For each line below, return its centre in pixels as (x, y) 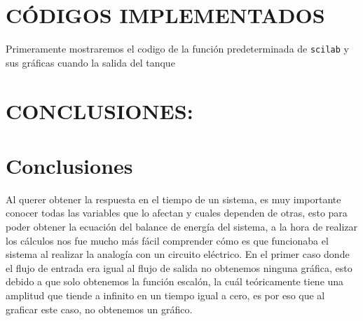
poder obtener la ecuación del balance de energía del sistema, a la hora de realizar (182, 227)
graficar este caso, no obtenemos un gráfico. (99, 309)
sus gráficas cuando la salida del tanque (90, 62)
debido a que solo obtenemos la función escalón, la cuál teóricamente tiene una (175, 281)
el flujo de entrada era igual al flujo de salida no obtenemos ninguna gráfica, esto (179, 267)
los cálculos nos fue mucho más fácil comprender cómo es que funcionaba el (167, 240)
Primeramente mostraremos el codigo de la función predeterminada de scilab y (177, 49)
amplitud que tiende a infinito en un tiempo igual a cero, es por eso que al (165, 295)
